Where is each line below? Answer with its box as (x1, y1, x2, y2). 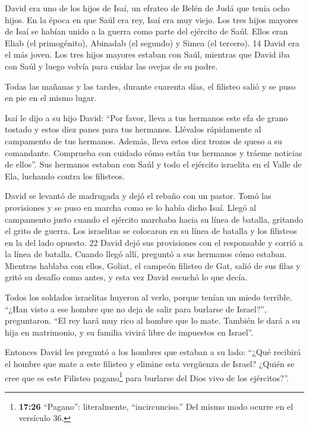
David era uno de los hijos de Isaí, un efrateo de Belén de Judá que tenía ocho (5, 2, 290, 14)
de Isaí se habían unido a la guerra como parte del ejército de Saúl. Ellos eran (5, 25, 288, 37)
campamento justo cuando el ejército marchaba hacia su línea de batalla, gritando (5, 213, 303, 225)
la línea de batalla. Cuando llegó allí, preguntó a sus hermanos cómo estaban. (5, 248, 287, 260)
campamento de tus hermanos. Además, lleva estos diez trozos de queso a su (5, 134, 282, 147)
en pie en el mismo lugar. (5, 91, 97, 104)
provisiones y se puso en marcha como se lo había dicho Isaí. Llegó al (5, 201, 257, 213)
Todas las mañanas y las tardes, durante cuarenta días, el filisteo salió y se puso (5, 80, 296, 92)
